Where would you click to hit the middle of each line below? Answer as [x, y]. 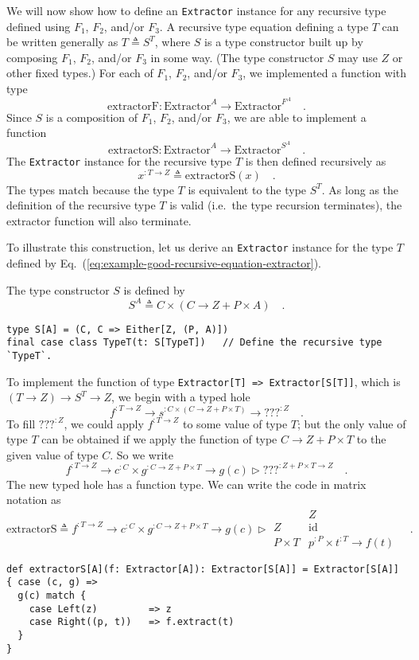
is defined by [154, 289]
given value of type [52, 454]
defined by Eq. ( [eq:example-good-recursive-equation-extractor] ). [164, 263]
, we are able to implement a [297, 117]
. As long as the [360, 189]
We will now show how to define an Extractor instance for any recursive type [196, 10]
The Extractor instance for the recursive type [119, 160]
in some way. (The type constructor [237, 57]
